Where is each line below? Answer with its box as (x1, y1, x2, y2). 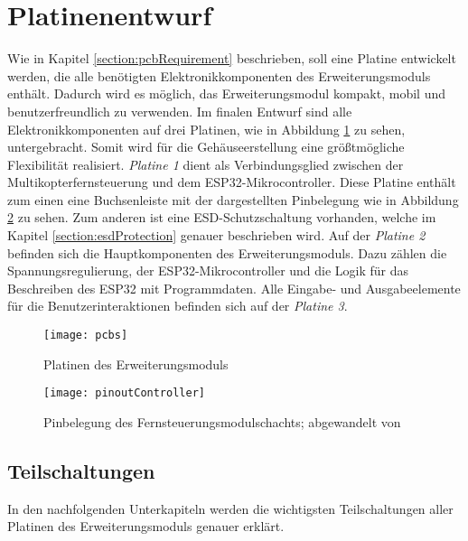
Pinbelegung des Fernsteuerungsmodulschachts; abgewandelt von (43, 412, 401, 431)
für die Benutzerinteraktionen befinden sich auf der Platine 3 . (7, 296, 348, 315)
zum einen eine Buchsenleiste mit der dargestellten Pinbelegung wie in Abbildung (7, 190, 459, 209)
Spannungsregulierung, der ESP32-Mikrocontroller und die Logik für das (7, 261, 409, 280)
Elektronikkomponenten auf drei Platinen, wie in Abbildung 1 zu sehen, (7, 119, 406, 138)
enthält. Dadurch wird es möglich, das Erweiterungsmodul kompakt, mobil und (7, 84, 445, 103)
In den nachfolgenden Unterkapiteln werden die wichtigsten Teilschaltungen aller (7, 499, 454, 518)
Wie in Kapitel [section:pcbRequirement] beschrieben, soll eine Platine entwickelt (7, 49, 456, 68)
